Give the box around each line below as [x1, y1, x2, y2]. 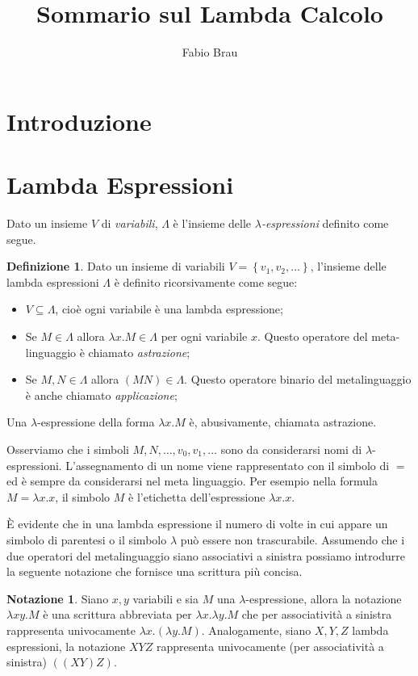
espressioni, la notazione [6, 637, 126, 654]
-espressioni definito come [261, 215, 389, 232]
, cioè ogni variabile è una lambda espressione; [55, 300, 283, 317]
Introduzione [6, 104, 152, 137]
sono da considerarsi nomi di [220, 440, 362, 457]
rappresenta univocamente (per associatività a [156, 637, 384, 654]
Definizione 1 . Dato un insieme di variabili [6, 258, 225, 275]
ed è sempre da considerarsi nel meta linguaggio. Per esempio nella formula [6, 472, 378, 489]
